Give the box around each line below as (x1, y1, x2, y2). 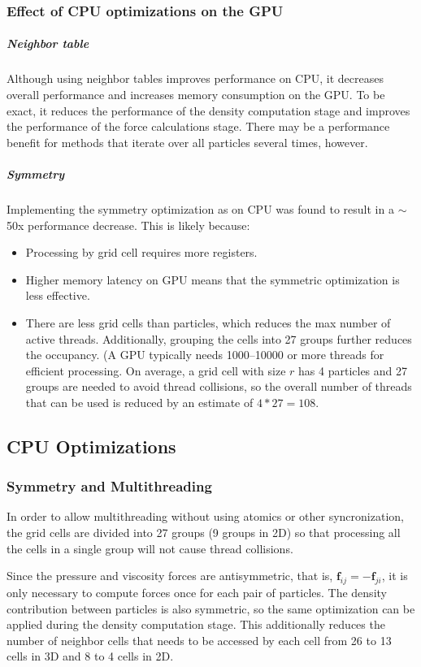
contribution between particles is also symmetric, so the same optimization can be (7, 600, 415, 617)
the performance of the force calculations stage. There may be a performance (7, 118, 390, 135)
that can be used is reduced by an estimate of (25, 393, 254, 410)
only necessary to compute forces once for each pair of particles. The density (7, 584, 387, 601)
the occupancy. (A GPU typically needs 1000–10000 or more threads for (25, 346, 384, 363)
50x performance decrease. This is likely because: (7, 216, 250, 233)
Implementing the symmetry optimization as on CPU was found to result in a (7, 200, 394, 217)
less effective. (25, 287, 90, 304)
